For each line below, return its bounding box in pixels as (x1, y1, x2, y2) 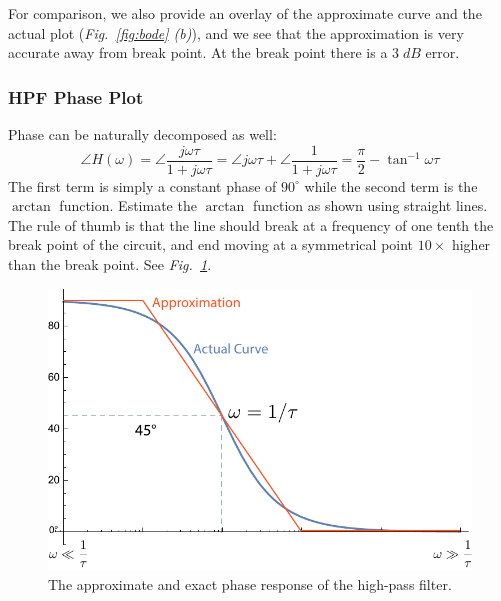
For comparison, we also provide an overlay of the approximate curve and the (8, 3, 482, 23)
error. (425, 42, 460, 63)
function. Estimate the (59, 195, 197, 216)
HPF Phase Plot (8, 84, 144, 109)
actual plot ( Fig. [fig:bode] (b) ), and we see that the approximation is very (8, 22, 464, 43)
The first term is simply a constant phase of (8, 175, 277, 196)
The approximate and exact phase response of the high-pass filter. (48, 574, 452, 595)
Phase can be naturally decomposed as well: (8, 124, 277, 144)
